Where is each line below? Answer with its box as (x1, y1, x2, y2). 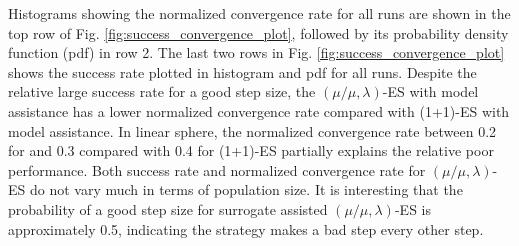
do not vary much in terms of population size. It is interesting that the (29, 179, 463, 200)
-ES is (394, 198, 432, 219)
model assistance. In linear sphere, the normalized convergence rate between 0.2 (8, 120, 497, 141)
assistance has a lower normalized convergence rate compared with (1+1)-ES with (8, 100, 510, 121)
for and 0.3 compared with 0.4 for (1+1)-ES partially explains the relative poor (8, 140, 494, 161)
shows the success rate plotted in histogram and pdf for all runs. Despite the (8, 61, 477, 82)
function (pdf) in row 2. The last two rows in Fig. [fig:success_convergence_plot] (8, 42, 505, 63)
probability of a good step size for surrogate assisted (8, 198, 328, 219)
